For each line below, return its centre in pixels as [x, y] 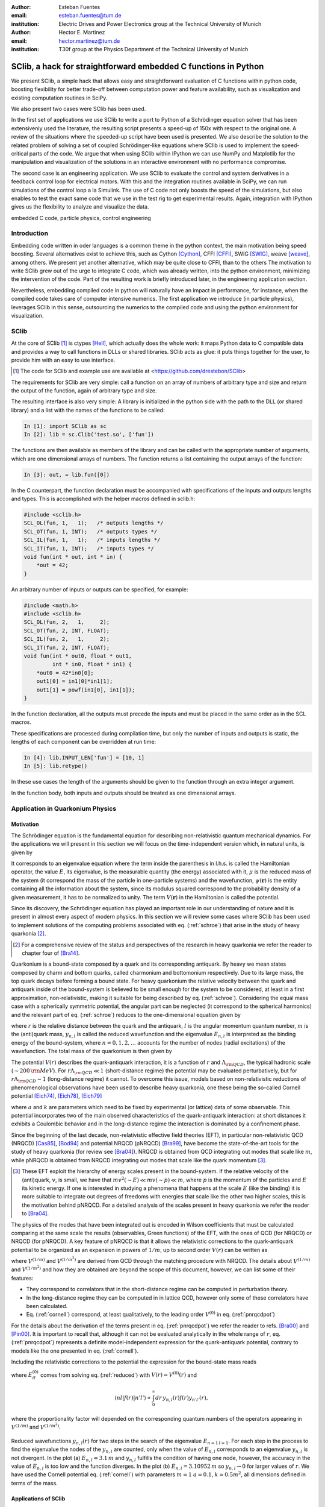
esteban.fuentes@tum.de [90, 16]
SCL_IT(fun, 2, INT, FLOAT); [67, 647]
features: [22, 1278]
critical [20, 153]
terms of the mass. [35, 1483]
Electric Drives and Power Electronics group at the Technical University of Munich [160, 24]
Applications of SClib [38, 1499]
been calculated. [47, 1306]
